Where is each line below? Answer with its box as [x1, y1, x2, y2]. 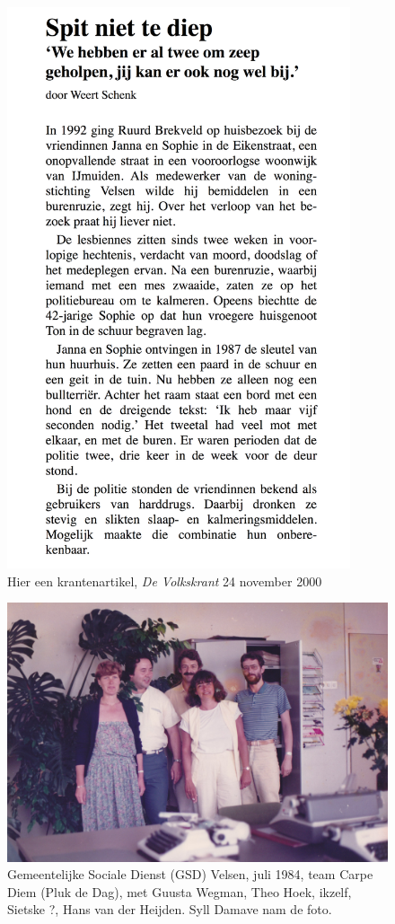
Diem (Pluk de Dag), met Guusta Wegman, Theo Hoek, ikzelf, [7, 882, 352, 901]
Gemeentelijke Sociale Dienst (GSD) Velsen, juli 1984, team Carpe [7, 865, 373, 884]
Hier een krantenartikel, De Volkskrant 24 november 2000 [7, 571, 322, 590]
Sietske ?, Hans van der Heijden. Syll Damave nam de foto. [7, 900, 332, 919]
